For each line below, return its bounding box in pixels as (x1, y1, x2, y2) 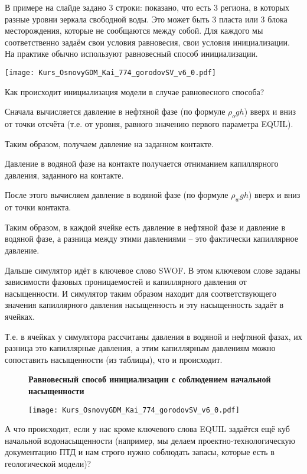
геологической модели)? (5, 457, 92, 469)
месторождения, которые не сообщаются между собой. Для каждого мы (5, 24, 263, 37)
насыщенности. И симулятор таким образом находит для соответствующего (5, 287, 276, 299)
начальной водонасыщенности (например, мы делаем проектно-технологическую (5, 434, 296, 446)
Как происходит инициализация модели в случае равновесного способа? (5, 85, 264, 98)
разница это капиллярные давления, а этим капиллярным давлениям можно (5, 342, 276, 354)
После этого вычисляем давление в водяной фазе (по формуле (5, 189, 228, 201)
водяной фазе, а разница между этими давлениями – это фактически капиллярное (5, 232, 298, 245)
